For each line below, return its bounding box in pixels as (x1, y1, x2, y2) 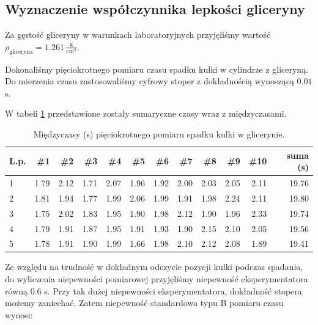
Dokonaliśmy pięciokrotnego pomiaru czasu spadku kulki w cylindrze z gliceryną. (5, 62, 309, 75)
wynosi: (5, 308, 33, 321)
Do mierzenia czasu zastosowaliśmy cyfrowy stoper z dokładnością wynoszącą (5, 75, 294, 87)
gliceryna (9, 48, 33, 55)
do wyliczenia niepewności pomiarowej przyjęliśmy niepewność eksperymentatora (5, 272, 308, 285)
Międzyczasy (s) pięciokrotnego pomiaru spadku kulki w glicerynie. (33, 127, 285, 140)
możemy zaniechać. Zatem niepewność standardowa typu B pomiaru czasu (5, 296, 284, 309)
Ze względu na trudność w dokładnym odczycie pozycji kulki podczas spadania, (5, 260, 303, 273)
